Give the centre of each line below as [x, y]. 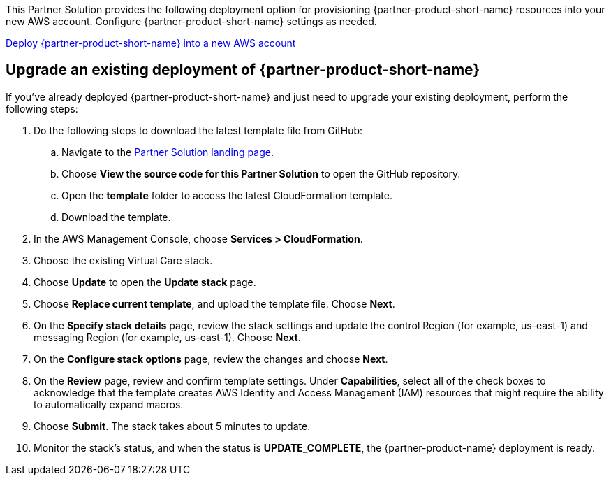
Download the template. [116, 217]
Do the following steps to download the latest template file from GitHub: [198, 130]
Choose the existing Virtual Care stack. [123, 260]
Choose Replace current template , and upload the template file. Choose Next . [214, 303]
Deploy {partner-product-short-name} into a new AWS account [151, 43]
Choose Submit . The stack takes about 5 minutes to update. [172, 426]
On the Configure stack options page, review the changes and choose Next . [211, 359]
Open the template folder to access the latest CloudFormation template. [227, 195]
